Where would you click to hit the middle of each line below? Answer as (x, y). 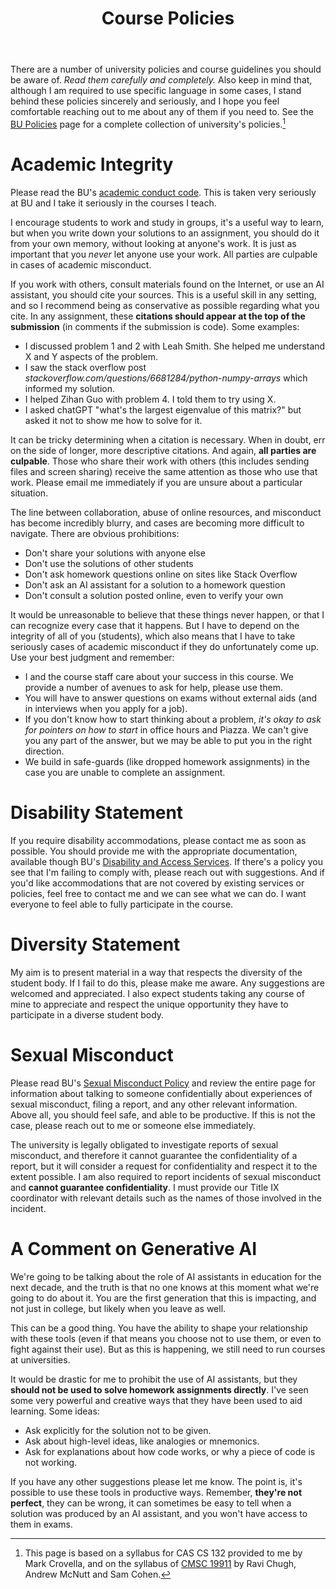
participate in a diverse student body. (87, 1014)
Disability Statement (97, 812)
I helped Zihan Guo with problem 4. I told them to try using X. (150, 399)
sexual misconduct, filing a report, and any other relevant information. (154, 1104)
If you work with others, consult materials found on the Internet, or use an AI (167, 284)
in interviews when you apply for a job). (106, 708)
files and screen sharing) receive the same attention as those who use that (164, 471)
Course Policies (168, 18)
